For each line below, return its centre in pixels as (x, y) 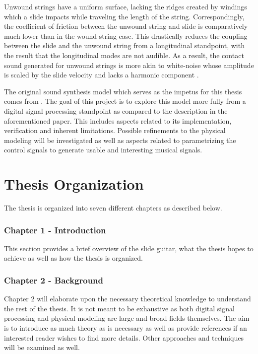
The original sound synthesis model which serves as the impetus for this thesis (123, 91)
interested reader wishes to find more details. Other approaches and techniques (124, 337)
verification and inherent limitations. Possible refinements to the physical (115, 130)
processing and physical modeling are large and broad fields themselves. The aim (127, 318)
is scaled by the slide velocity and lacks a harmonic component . (101, 75)
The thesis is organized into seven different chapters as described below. (113, 208)
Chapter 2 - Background (54, 280)
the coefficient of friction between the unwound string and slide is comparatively (126, 26)
